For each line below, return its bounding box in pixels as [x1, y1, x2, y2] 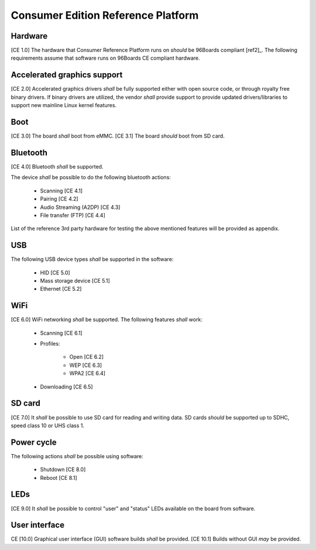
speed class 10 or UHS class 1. [11, 422, 85, 429]
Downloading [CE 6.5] [40, 383, 93, 390]
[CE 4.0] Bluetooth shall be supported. [11, 163, 104, 170]
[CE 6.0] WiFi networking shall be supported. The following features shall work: [11, 316, 203, 323]
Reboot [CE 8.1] [40, 474, 77, 481]
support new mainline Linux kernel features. [11, 102, 117, 109]
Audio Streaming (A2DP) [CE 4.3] [40, 204, 121, 211]
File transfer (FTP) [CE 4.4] [40, 211, 105, 219]
